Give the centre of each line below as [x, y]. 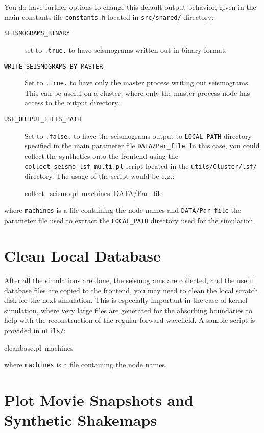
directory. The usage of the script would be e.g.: [100, 176]
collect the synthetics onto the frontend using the [101, 156]
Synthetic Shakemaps [80, 420]
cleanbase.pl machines [39, 347]
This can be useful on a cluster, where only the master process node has [137, 92]
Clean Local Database [82, 255]
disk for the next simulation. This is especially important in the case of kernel [126, 300]
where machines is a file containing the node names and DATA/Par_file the [123, 210]
